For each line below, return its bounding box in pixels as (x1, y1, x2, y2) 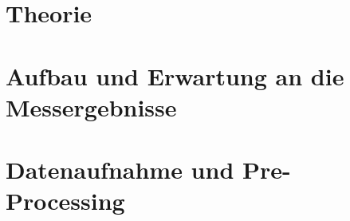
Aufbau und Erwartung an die (6, 59, 344, 92)
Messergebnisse (6, 90, 177, 123)
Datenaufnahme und (6, 153, 234, 186)
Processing (6, 184, 125, 217)
